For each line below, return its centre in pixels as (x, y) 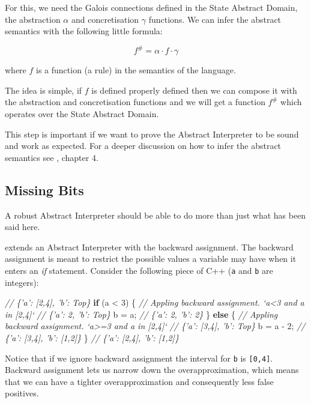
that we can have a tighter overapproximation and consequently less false (139, 381)
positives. (22, 393)
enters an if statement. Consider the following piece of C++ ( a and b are (139, 271)
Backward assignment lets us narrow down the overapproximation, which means (152, 370)
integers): (22, 282)
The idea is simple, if (44, 90)
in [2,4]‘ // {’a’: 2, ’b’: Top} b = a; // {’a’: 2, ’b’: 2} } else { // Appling (141, 314)
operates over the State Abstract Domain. (82, 114)
